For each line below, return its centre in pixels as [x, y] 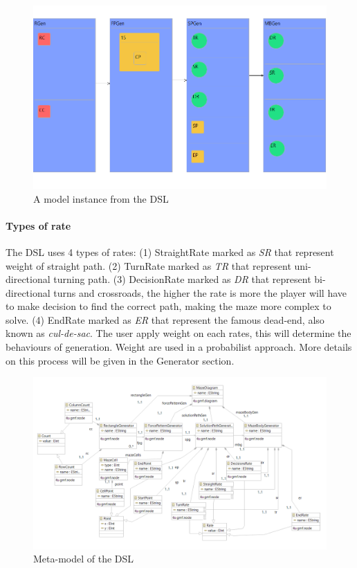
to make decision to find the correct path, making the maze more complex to [168, 306]
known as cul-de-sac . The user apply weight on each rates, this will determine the [178, 333]
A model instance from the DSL [101, 198]
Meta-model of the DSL [84, 559]
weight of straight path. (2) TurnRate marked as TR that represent [148, 265]
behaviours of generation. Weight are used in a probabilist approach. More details [179, 347]
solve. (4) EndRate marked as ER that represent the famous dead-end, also [165, 319]
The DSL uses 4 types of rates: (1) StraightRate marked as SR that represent [170, 251]
